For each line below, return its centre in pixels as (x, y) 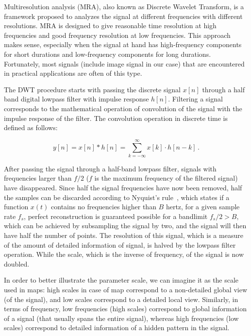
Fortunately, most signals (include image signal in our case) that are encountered (124, 63)
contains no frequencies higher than (104, 207)
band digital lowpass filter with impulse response (76, 99)
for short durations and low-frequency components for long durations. (108, 54)
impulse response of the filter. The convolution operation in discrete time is (116, 118)
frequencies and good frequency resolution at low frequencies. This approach (117, 35)
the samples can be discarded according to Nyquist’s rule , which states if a (117, 197)
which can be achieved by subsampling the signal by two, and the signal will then (125, 226)
